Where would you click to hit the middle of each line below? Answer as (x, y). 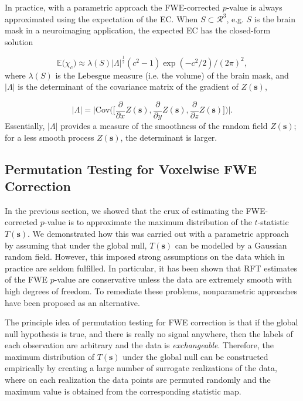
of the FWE (26, 279)
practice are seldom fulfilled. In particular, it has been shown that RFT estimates (151, 268)
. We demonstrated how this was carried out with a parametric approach (158, 233)
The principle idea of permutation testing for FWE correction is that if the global (151, 322)
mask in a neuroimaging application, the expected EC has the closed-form (138, 30)
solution (19, 41)
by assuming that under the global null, (76, 245)
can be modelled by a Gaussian (231, 245)
